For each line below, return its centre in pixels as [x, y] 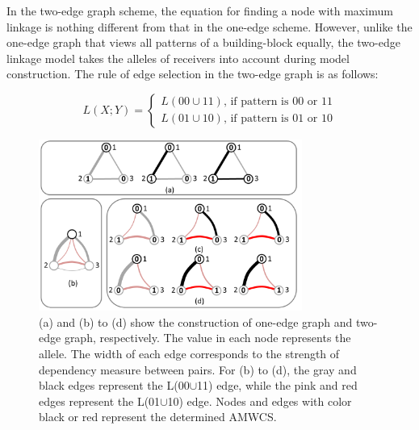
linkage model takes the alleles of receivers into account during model [178, 58]
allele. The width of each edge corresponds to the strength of [189, 354]
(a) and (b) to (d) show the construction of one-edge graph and [196, 321]
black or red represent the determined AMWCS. [158, 417]
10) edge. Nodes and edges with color [260, 401]
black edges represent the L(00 [114, 385]
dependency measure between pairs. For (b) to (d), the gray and [198, 369]
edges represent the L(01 [100, 401]
